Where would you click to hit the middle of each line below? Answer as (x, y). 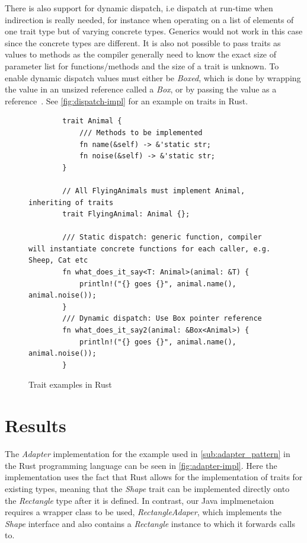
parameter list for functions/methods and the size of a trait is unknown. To (142, 66)
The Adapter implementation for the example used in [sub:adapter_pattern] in (148, 454)
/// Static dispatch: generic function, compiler (162, 237)
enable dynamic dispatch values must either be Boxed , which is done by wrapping (153, 77)
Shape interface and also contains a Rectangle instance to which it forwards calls (150, 523)
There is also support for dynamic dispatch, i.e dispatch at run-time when (139, 8)
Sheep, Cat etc (58, 261)
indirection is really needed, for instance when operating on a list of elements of (149, 19)
